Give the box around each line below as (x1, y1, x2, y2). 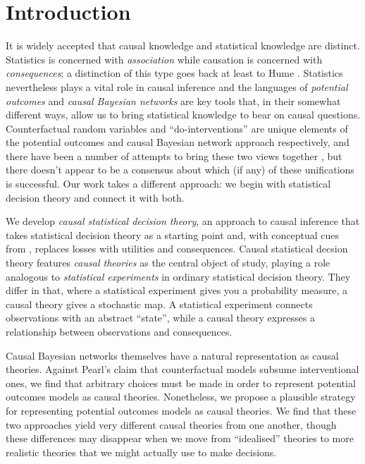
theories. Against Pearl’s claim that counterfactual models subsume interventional (6, 362, 359, 377)
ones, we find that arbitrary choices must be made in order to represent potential (6, 375, 356, 390)
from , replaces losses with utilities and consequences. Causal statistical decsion (6, 241, 348, 256)
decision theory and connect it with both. (6, 190, 185, 204)
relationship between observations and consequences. (6, 324, 233, 338)
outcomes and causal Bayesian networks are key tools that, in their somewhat (6, 93, 341, 108)
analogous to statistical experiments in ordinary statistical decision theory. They (6, 269, 351, 283)
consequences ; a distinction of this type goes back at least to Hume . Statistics (6, 66, 343, 80)
